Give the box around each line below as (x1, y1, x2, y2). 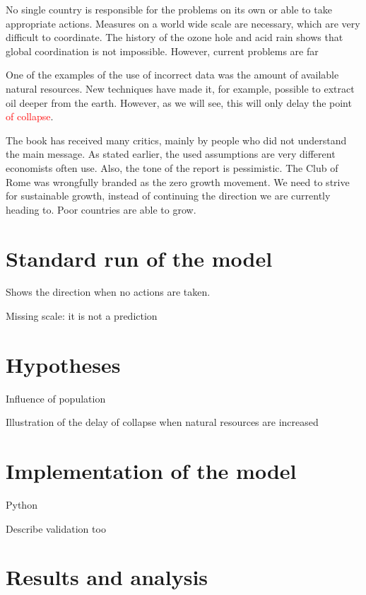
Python (6, 497, 37, 512)
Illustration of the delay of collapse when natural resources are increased (6, 415, 319, 429)
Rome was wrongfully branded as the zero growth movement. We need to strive (6, 174, 350, 189)
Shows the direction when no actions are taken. (6, 284, 211, 299)
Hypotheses (6, 350, 121, 379)
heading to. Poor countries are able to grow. (6, 202, 196, 216)
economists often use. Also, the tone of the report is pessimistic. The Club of (6, 160, 338, 175)
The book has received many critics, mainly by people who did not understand (6, 132, 347, 147)
